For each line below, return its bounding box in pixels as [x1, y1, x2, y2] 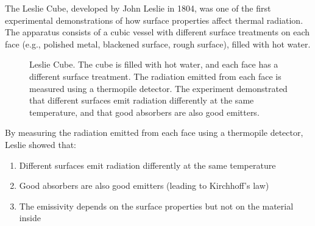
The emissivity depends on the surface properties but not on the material [19, 199, 294, 212]
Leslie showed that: [5, 138, 76, 150]
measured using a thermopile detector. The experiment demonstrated [29, 82, 288, 94]
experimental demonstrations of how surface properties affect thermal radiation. [5, 13, 303, 26]
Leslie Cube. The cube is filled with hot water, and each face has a [29, 58, 278, 71]
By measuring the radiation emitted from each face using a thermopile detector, [5, 126, 303, 139]
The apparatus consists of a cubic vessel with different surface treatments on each [5, 26, 310, 38]
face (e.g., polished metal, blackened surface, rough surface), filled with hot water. [5, 37, 311, 50]
